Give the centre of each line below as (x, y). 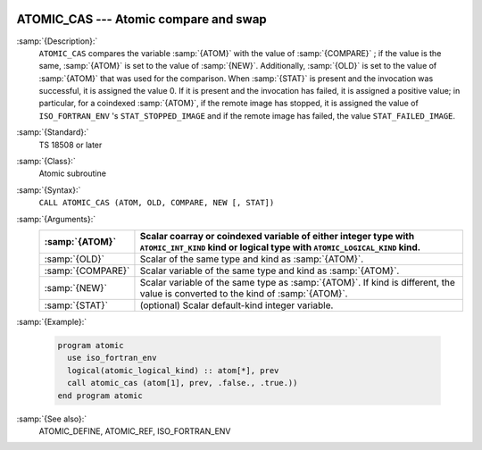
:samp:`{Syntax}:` (49, 190)
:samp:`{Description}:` (57, 41)
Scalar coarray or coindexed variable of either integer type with (277, 236)
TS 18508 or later (71, 145)
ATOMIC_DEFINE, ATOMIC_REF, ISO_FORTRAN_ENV (135, 431)
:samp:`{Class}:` (46, 162)
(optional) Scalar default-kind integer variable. (237, 305)
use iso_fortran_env (112, 358)
